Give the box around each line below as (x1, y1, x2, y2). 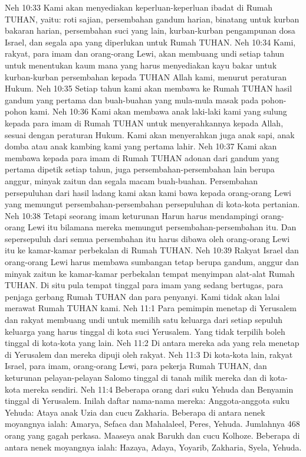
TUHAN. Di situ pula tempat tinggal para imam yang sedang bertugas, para (5, 279, 283, 291)
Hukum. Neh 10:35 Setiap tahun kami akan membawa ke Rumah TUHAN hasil (5, 82, 292, 94)
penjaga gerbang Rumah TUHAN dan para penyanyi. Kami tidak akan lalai (5, 290, 280, 302)
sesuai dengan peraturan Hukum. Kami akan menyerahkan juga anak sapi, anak (5, 128, 295, 141)
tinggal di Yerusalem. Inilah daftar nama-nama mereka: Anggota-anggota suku (5, 394, 289, 407)
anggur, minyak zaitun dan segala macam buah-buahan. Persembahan (5, 174, 258, 187)
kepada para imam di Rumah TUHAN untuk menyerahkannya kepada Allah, (5, 116, 284, 129)
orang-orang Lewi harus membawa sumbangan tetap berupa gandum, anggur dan (5, 256, 299, 268)
